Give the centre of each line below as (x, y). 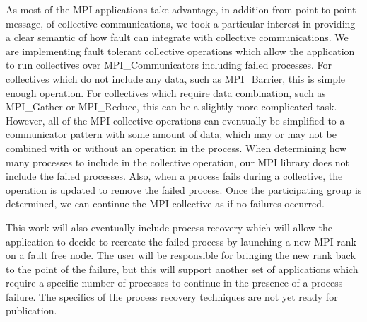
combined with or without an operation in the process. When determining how (176, 148)
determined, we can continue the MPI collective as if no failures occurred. (165, 203)
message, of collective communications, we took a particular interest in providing (181, 23)
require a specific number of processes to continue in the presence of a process (174, 283)
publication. (31, 310)
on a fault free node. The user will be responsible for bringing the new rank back (181, 255)
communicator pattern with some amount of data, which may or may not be (171, 134)
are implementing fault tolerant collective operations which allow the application (180, 51)
